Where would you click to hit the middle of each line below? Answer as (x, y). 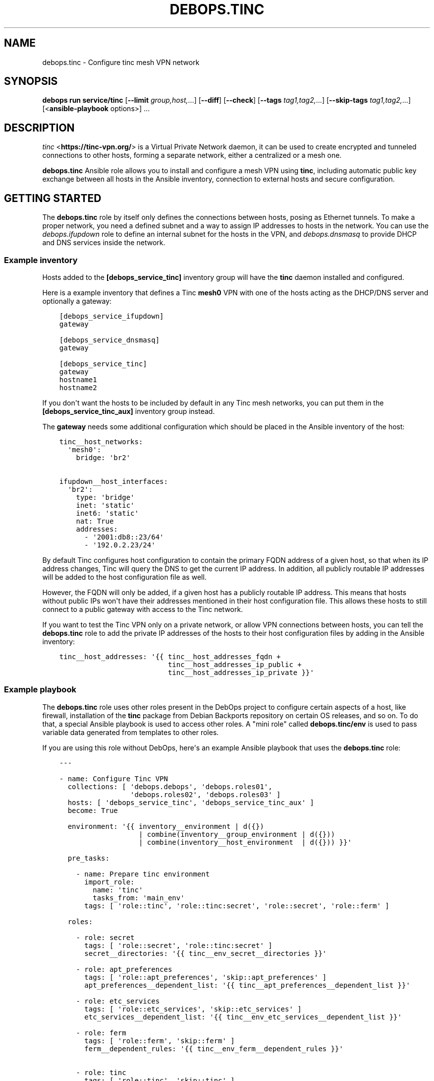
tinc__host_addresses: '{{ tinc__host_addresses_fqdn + (170, 656)
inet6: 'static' (107, 513)
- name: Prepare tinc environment (143, 874)
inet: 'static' (105, 505)
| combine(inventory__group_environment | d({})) (237, 834)
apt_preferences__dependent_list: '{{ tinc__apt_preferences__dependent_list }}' (247, 985)
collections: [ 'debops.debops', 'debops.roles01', (170, 786)
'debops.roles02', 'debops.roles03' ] (206, 794)
